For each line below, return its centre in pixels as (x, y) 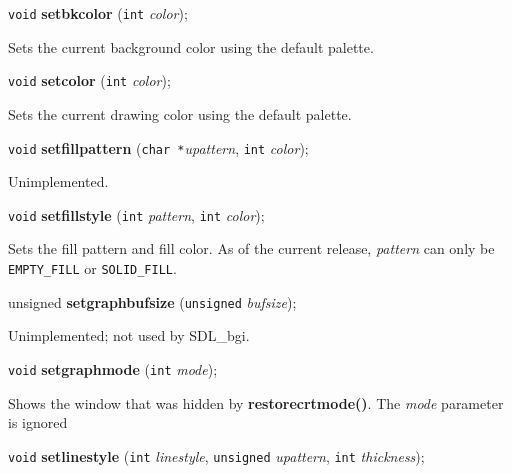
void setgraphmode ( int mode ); (113, 368)
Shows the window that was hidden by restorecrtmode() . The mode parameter (256, 402)
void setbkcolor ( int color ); (98, 13)
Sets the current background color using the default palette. (191, 46)
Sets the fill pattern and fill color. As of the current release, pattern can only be (251, 248)
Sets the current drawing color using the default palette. (180, 113)
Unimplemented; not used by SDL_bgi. (129, 335)
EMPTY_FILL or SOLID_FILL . (92, 268)
